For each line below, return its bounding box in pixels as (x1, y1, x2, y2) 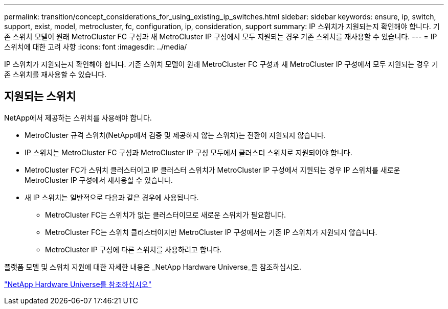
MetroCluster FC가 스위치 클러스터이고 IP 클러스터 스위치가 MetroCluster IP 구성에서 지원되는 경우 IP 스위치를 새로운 (25, 165, 400, 174)
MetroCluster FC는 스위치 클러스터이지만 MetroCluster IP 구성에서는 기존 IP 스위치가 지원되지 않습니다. (45, 227, 377, 236)
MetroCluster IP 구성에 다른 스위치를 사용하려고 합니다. (45, 245, 222, 254)
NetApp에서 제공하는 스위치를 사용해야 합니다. (4, 113, 152, 122)
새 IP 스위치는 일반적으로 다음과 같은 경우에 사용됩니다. (25, 193, 199, 202)
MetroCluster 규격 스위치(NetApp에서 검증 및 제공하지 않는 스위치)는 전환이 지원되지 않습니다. (25, 130, 326, 139)
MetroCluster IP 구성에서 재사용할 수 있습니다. (25, 175, 173, 184)
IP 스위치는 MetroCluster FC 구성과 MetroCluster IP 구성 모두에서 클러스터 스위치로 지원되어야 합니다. (25, 148, 352, 157)
